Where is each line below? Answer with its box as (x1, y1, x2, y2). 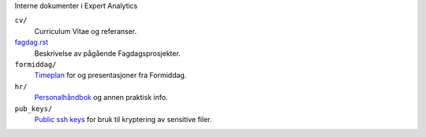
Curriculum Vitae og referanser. (34, 26, 137, 35)
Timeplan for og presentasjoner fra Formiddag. (34, 71, 187, 80)
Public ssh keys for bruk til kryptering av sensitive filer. (34, 114, 212, 124)
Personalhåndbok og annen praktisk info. (34, 93, 169, 102)
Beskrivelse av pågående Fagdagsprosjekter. (34, 48, 181, 58)
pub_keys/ (14, 104, 53, 113)
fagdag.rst (14, 38, 49, 47)
